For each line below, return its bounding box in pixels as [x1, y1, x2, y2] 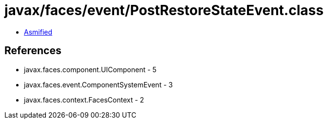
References [4, 44, 61, 57]
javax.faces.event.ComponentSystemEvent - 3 [24, 80, 173, 89]
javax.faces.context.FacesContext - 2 [24, 95, 144, 104]
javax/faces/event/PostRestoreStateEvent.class [4, 2, 324, 19]
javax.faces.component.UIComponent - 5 [24, 65, 157, 74]
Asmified [24, 27, 53, 36]
